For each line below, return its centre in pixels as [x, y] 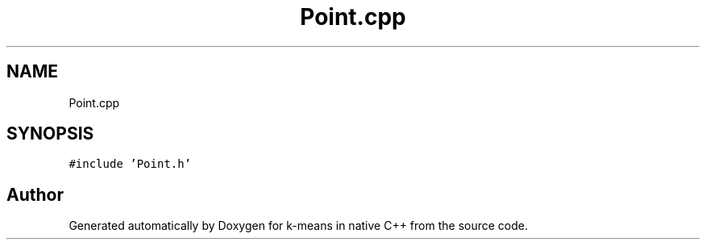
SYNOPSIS [50, 134]
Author [35, 194]
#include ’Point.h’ [130, 164]
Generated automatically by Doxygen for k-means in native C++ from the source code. [298, 226]
